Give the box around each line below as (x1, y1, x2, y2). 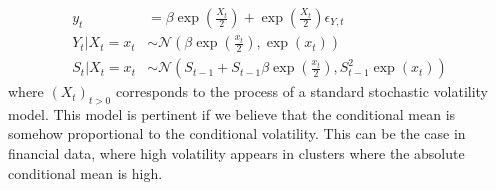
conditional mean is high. (8, 162, 163, 183)
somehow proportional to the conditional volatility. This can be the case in (8, 123, 466, 144)
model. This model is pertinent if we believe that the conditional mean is (8, 103, 456, 124)
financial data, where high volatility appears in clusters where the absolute (8, 143, 465, 164)
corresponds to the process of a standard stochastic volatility (115, 81, 489, 102)
